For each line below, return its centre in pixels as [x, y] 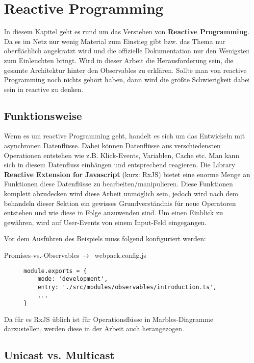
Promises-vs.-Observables [42, 255]
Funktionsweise [43, 115]
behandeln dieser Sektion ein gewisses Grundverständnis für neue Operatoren [120, 203]
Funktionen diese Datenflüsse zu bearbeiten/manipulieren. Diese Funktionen [119, 184]
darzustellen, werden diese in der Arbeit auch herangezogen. [94, 329]
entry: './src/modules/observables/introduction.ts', [127, 287]
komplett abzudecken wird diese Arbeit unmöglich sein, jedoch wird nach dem [121, 193]
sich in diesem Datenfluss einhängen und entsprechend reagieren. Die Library [120, 165]
